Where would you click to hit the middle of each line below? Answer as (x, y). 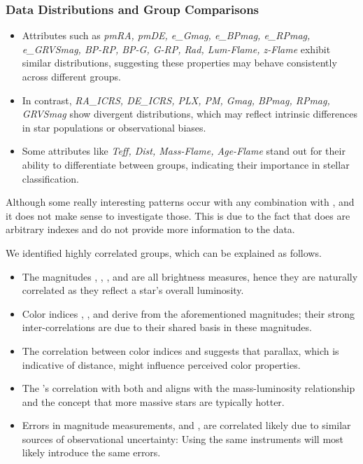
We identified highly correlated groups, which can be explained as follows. (164, 252)
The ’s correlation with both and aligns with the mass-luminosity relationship (188, 388)
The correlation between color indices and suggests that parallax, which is (180, 350)
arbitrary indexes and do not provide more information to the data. (150, 229)
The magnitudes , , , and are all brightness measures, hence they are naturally (190, 276)
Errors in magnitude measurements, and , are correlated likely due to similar (186, 425)
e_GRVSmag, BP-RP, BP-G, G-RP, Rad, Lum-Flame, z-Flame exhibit (176, 49)
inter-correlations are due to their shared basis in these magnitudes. (167, 327)
